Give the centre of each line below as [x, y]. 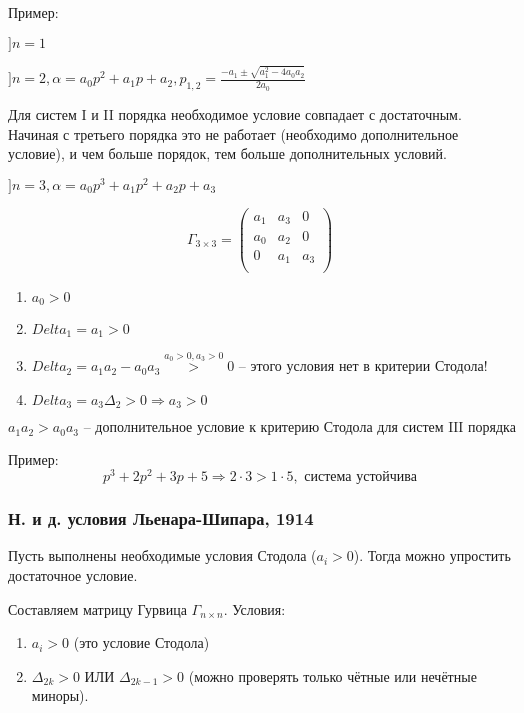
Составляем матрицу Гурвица [97, 608]
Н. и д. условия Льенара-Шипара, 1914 [161, 518]
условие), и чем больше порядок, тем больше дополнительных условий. [227, 153]
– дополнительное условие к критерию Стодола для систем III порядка [299, 428]
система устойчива [360, 477]
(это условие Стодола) [141, 642]
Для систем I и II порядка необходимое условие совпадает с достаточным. [235, 114]
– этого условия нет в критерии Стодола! [363, 365]
